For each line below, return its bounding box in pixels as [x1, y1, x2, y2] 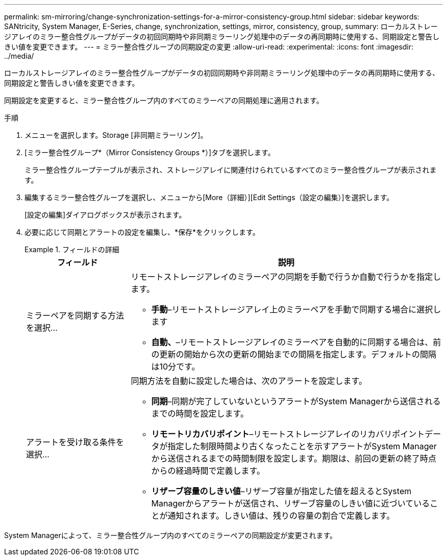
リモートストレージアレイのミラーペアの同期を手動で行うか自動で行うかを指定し [131, 272, 441, 282]
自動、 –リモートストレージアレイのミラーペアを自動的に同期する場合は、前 [151, 337, 441, 347]
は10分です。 [151, 361, 200, 372]
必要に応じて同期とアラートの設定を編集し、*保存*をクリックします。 [24, 228, 260, 236]
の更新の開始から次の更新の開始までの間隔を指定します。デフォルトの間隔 [151, 349, 436, 359]
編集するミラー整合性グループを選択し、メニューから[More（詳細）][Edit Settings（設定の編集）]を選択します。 [24, 193, 394, 202]
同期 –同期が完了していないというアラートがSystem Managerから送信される [151, 396, 441, 406]
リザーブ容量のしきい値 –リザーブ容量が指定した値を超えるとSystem [151, 486, 412, 496]
